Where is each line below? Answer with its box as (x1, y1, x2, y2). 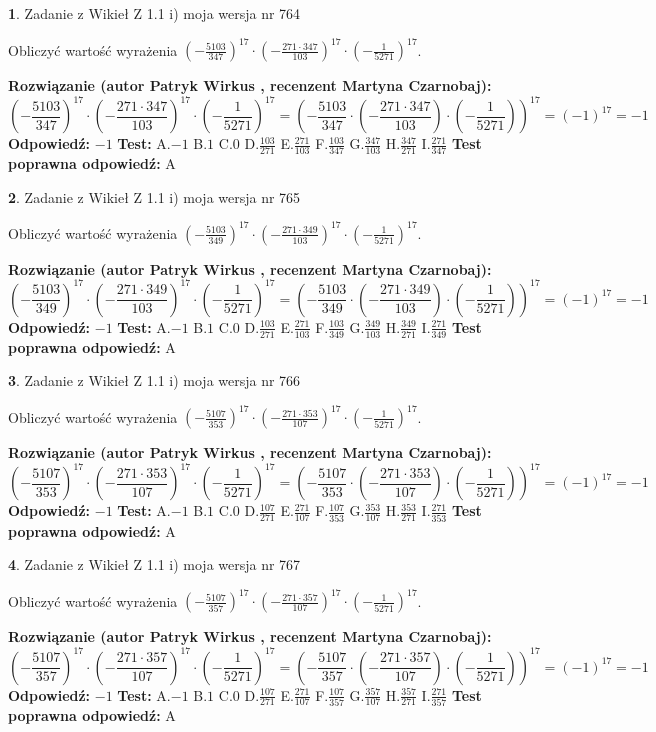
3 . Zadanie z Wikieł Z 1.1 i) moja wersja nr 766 (8, 370, 301, 391)
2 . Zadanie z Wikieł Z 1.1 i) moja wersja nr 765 (8, 186, 301, 207)
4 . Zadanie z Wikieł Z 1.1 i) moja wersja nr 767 (8, 554, 301, 575)
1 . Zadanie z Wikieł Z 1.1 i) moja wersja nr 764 (8, 3, 301, 23)
